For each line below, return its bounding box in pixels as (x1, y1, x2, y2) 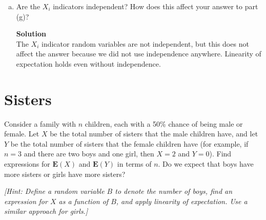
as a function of (58, 195, 109, 206)
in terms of (117, 158, 152, 169)
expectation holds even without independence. (16, 58, 161, 69)
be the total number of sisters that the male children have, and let (50, 128, 258, 139)
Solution (16, 28, 46, 39)
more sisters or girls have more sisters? (4, 168, 126, 179)
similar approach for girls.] (4, 206, 88, 216)
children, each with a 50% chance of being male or (85, 118, 243, 129)
